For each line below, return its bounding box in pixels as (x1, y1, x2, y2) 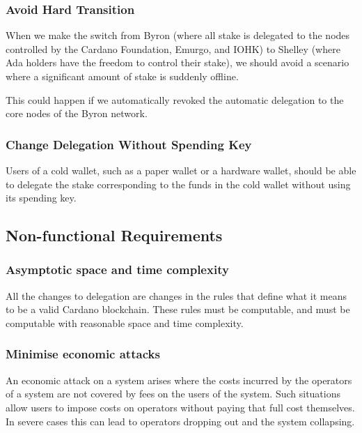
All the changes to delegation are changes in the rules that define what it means (6, 288, 347, 303)
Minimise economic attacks (6, 345, 160, 363)
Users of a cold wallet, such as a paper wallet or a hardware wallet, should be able (6, 163, 356, 177)
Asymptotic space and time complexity (6, 261, 229, 278)
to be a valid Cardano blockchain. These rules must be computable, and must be (6, 302, 350, 317)
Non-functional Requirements (6, 225, 223, 246)
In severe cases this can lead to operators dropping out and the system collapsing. (6, 413, 355, 428)
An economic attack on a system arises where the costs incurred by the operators (6, 372, 352, 387)
